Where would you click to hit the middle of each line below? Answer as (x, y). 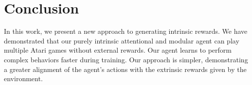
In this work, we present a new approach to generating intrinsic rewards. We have (126, 31)
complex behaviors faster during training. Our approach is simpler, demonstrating (126, 59)
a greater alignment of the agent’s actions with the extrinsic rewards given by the (125, 69)
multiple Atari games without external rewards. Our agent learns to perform (118, 50)
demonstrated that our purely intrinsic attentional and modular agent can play (122, 40)
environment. (23, 78)
